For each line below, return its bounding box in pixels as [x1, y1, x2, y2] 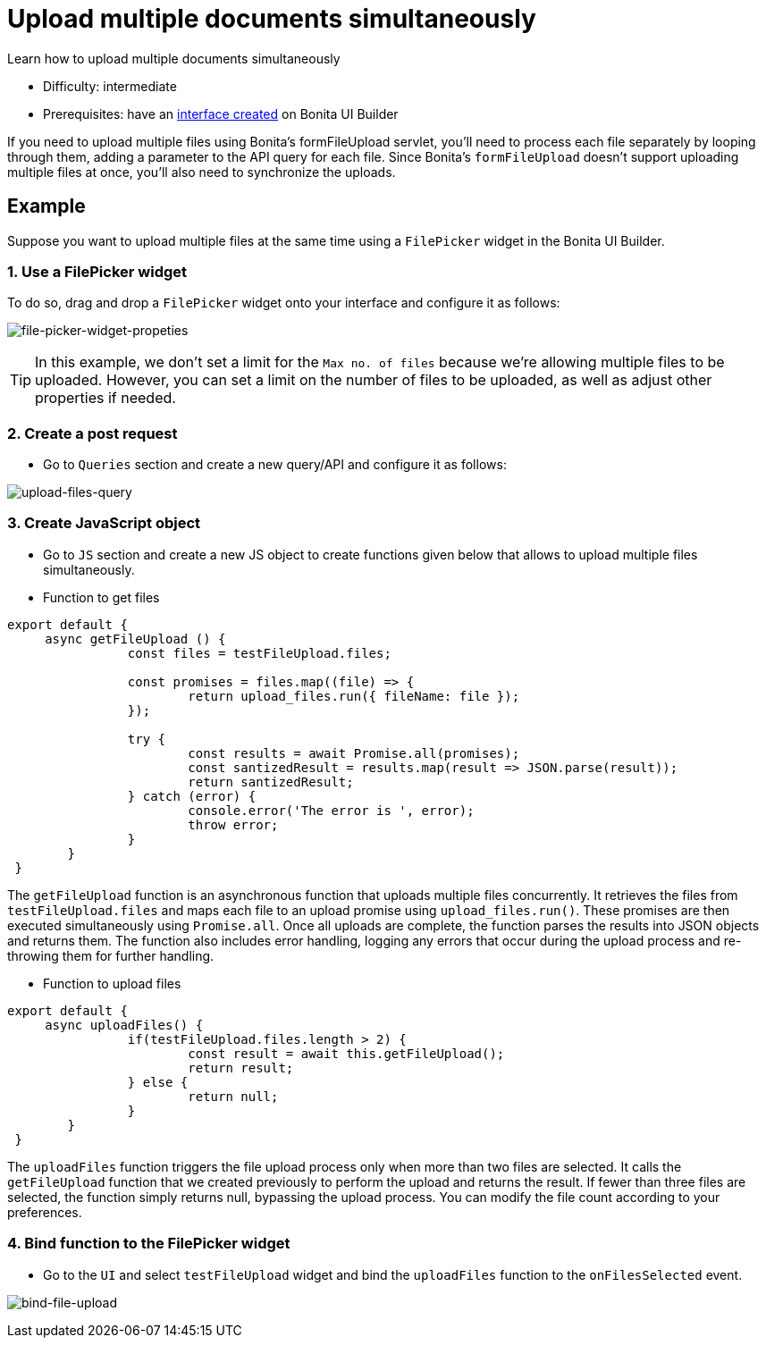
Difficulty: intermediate [43, 78, 177, 94]
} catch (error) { [127, 788, 257, 803]
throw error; [188, 817, 279, 832]
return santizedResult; [188, 774, 354, 789]
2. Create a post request [7, 424, 178, 442]
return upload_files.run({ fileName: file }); [188, 688, 520, 703]
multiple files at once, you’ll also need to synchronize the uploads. [7, 164, 396, 180]
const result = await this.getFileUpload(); [188, 1046, 505, 1061]
